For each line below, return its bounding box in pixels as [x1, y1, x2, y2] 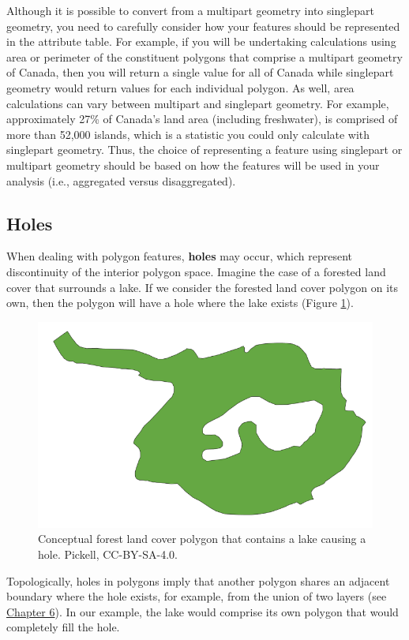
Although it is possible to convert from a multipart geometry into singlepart [6, 2, 375, 18]
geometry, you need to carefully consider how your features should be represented [6, 17, 400, 34]
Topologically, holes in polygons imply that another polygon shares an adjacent [6, 572, 390, 589]
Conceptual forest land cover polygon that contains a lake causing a [38, 530, 366, 547]
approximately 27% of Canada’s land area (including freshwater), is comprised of [6, 110, 398, 127]
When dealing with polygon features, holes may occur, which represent [6, 248, 353, 264]
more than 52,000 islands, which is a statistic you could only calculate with [6, 125, 370, 142]
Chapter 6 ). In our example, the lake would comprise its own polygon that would [6, 603, 399, 619]
